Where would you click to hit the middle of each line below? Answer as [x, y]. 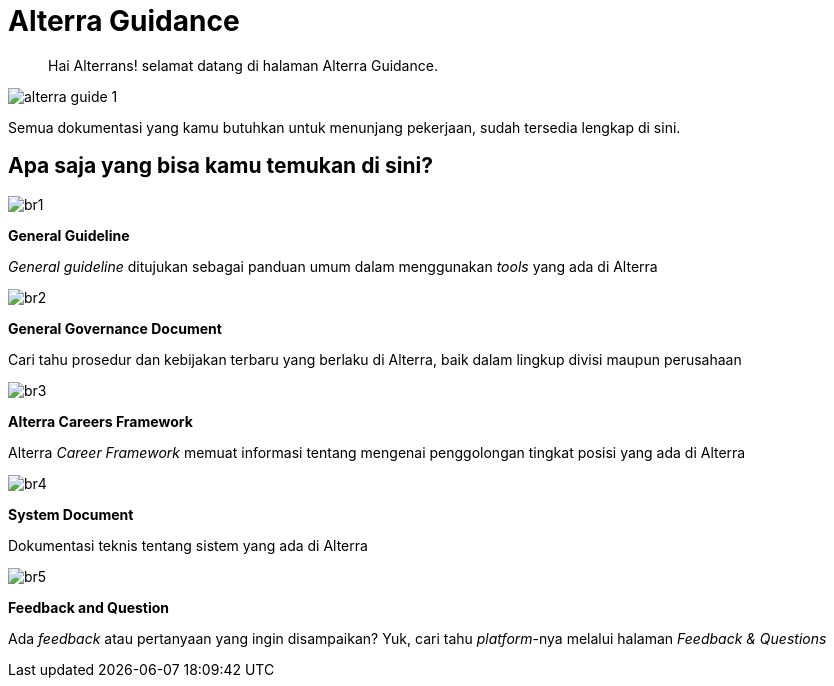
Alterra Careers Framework [100, 421]
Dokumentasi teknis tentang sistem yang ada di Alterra [188, 545]
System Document [71, 514]
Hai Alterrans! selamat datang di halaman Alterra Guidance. [243, 65]
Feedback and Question [89, 607]
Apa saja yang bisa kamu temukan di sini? [221, 166]
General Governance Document [115, 328]
